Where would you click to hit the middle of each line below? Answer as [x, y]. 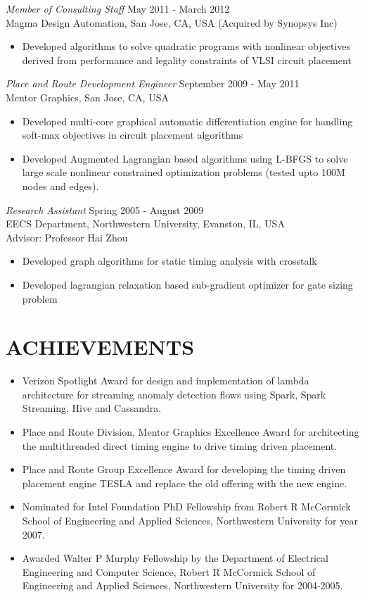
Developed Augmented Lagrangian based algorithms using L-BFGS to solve [185, 158]
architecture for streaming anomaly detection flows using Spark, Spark [174, 394]
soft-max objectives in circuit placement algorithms [133, 135]
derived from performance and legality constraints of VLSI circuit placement [187, 59]
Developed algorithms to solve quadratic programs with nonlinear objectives [186, 46]
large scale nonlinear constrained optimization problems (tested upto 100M [184, 172]
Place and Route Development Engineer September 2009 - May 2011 [153, 83]
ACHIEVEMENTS [100, 347]
